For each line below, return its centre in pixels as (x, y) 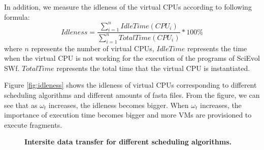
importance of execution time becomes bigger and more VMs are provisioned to (128, 115)
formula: (17, 16)
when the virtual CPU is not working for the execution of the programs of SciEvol (132, 58)
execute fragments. (33, 124)
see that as (21, 105)
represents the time (217, 48)
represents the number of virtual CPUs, (93, 48)
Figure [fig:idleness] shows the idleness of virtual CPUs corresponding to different (130, 85)
